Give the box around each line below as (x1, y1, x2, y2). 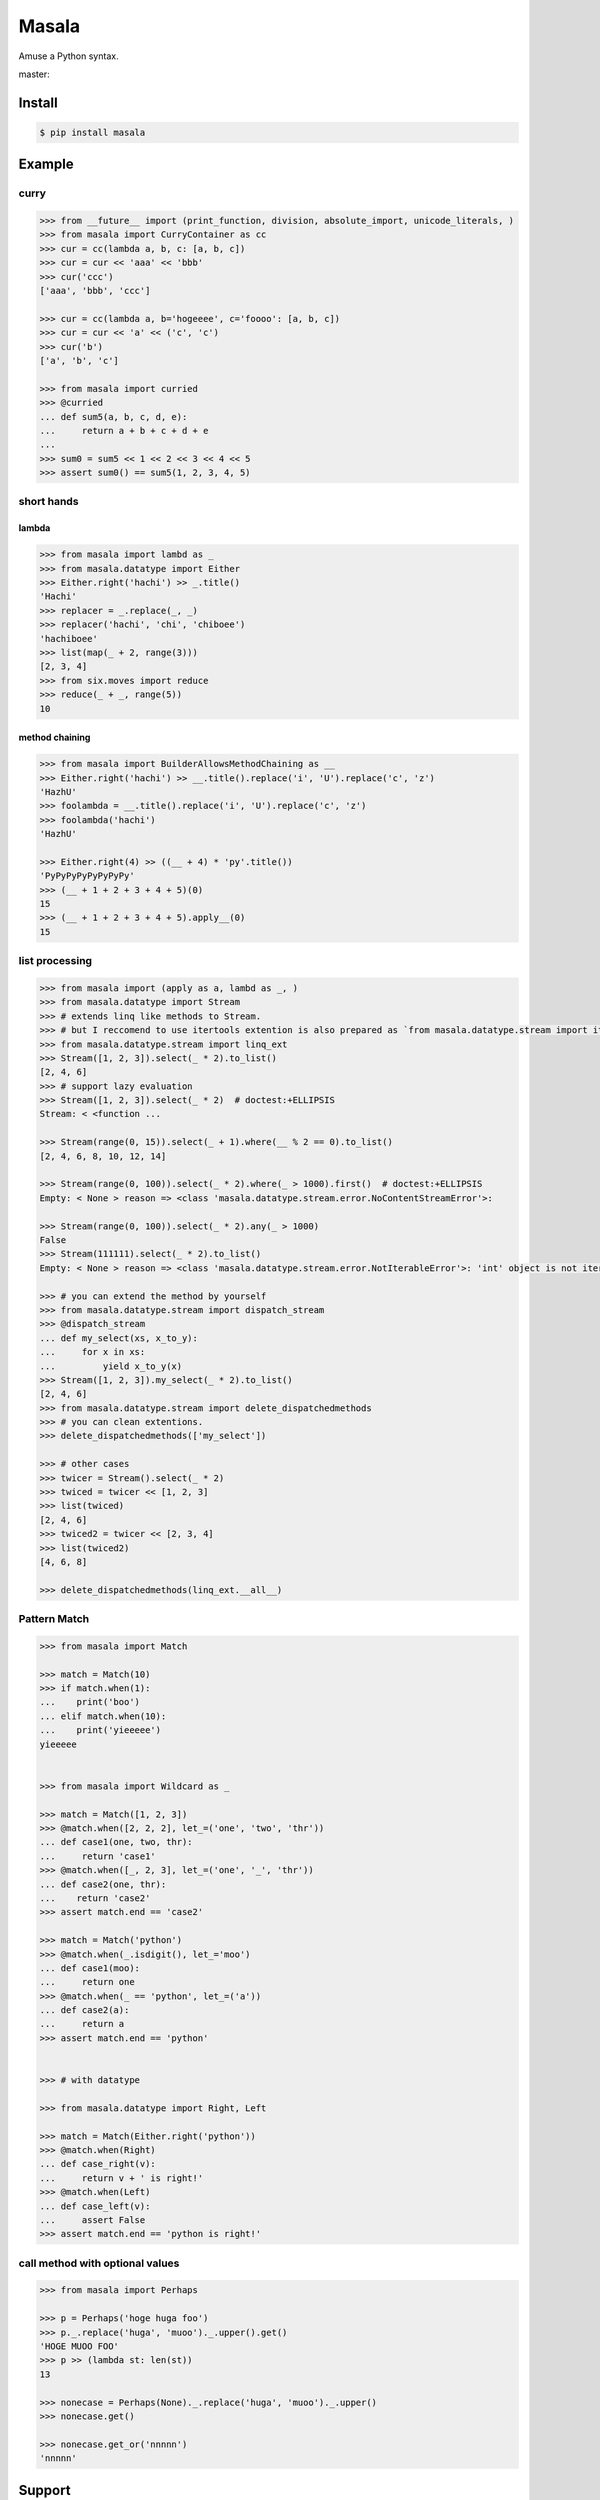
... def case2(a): (39, 2005, 130, 2016)
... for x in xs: (39, 1346, 146, 1358)
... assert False (39, 2214, 146, 2225)
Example (18, 156, 74, 173)
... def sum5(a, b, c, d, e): (39, 411, 188, 422)
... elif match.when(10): (39, 1710, 167, 1722)
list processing (18, 954, 93, 968)
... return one (39, 1976, 135, 1988)
